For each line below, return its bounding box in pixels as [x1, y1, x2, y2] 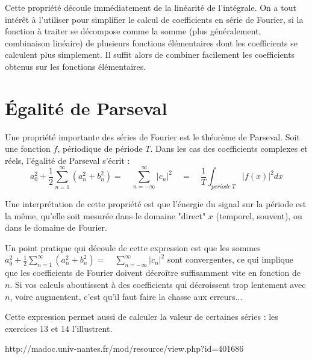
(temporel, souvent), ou [216, 209, 302, 222]
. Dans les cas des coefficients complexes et [150, 142, 308, 155]
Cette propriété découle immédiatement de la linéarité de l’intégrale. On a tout [5, 1, 296, 13]
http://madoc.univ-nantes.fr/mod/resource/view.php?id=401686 [5, 342, 244, 355]
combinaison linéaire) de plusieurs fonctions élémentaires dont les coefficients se [5, 36, 298, 49]
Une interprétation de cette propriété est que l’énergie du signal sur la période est [5, 198, 307, 210]
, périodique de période [57, 142, 143, 155]
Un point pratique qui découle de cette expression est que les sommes [5, 241, 261, 254]
